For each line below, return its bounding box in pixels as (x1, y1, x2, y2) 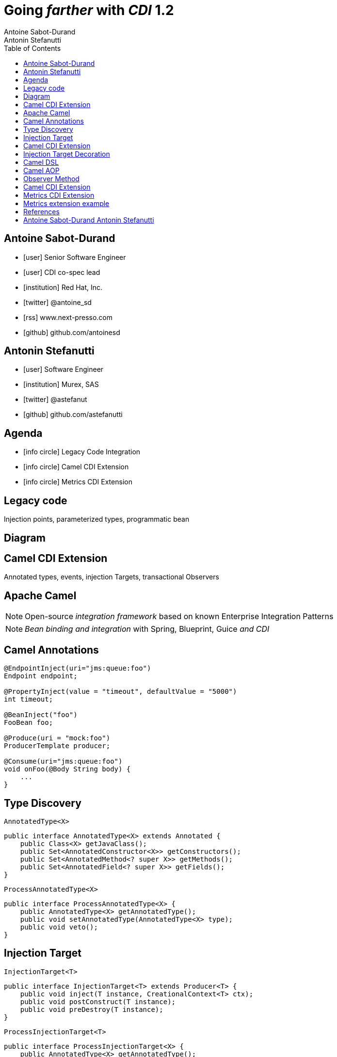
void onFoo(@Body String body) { (4, 765, 131, 773)
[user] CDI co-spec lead (23, 268, 100, 276)
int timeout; (4, 695, 53, 704)
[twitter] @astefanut (23, 395, 87, 404)
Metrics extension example (23, 199, 110, 208)
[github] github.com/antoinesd (23, 328, 120, 336)
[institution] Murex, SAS (23, 380, 99, 389)
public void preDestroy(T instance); (20, 1005, 163, 1013)
